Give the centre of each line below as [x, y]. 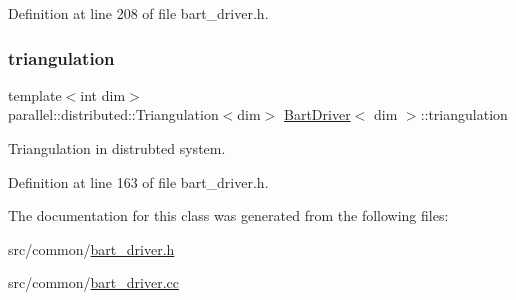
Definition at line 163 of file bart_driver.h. [138, 181]
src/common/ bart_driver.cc [93, 282]
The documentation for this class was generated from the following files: [228, 215]
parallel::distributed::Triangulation [113, 114]
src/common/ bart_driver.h [91, 248]
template [35, 94]
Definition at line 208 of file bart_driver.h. [138, 13]
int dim [103, 94]
